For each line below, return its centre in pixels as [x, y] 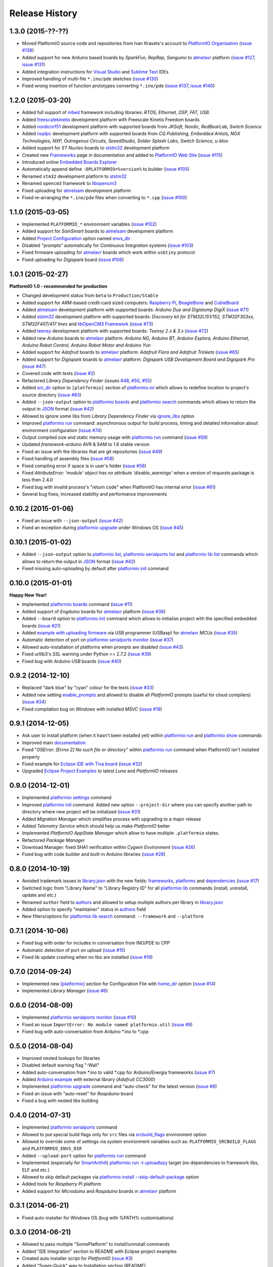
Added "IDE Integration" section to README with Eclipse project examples [99, 1251]
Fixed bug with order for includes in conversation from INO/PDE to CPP [96, 943]
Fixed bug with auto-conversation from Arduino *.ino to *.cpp [85, 1032]
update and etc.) [39, 895]
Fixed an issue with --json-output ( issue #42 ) [73, 520]
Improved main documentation [54, 742]
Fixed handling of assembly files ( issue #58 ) [68, 459]
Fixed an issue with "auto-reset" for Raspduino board [78, 1093]
